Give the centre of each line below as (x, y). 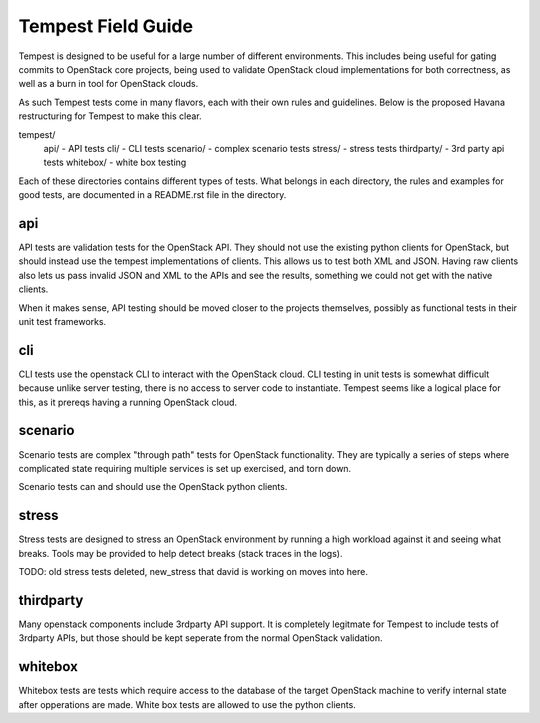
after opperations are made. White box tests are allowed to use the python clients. (187, 704)
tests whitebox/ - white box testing (115, 162)
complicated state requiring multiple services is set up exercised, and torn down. (185, 468)
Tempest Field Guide (106, 26)
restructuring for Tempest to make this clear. (110, 116)
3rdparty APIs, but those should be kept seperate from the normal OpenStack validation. (201, 638)
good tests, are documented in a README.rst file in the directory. (152, 195)
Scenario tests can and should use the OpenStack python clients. (153, 487)
